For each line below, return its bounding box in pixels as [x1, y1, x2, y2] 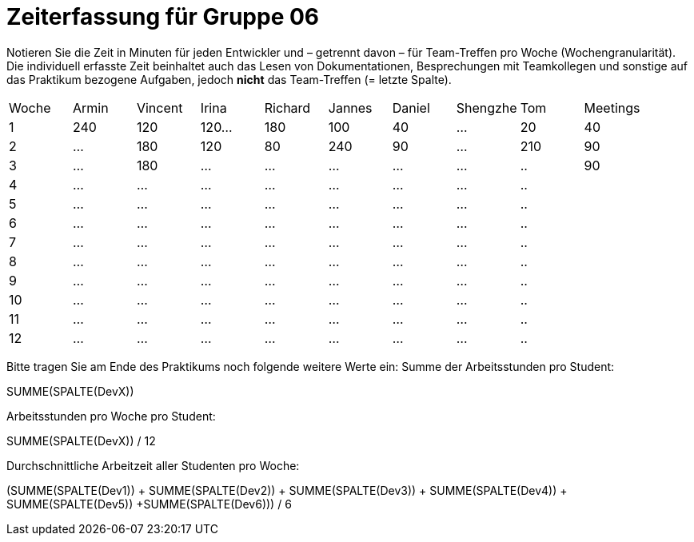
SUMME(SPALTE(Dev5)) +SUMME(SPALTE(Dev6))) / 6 [6, 496, 292, 511]
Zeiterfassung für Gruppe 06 [6, 3, 320, 30]
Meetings [584, 99, 640, 116]
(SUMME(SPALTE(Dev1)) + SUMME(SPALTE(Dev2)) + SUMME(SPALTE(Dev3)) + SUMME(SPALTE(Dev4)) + [6, 483, 568, 497]
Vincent [136, 99, 183, 116]
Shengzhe [456, 99, 517, 116]
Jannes [328, 99, 373, 116]
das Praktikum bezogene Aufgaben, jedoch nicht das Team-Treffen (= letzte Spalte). [6, 72, 452, 86]
